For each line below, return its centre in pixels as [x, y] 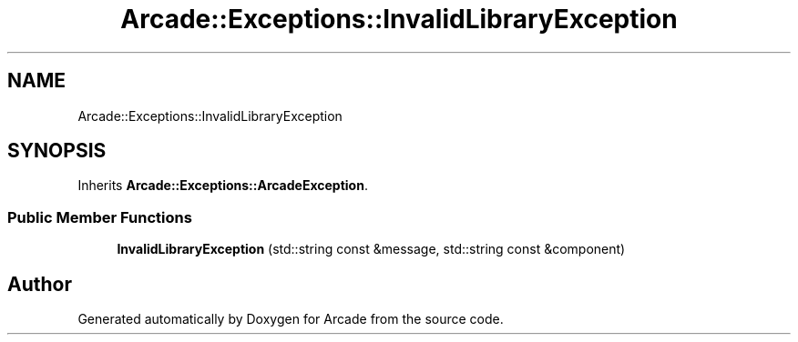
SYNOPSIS [57, 151]
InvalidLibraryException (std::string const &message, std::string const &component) [371, 249]
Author [40, 284]
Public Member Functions [100, 217]
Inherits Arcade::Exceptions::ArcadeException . [223, 186]
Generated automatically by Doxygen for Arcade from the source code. [291, 319]
